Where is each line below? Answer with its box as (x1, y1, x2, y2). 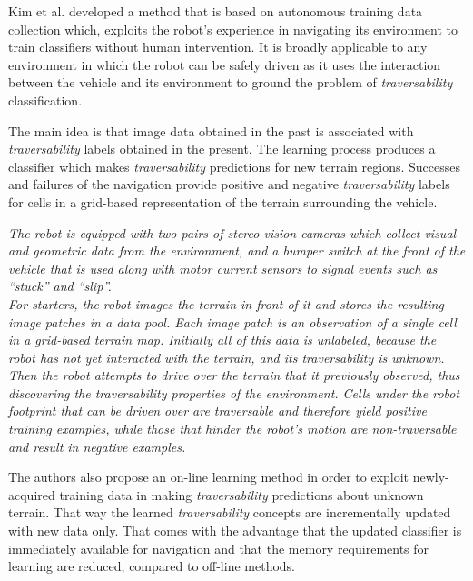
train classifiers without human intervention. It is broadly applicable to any (8, 37, 428, 56)
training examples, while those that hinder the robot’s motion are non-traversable (8, 419, 457, 438)
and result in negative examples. (8, 436, 186, 456)
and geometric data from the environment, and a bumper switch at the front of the (8, 241, 466, 260)
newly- (412, 467, 449, 486)
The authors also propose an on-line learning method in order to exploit (8, 467, 409, 486)
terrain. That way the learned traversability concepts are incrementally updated (8, 503, 451, 522)
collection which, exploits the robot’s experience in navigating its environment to (8, 19, 458, 38)
